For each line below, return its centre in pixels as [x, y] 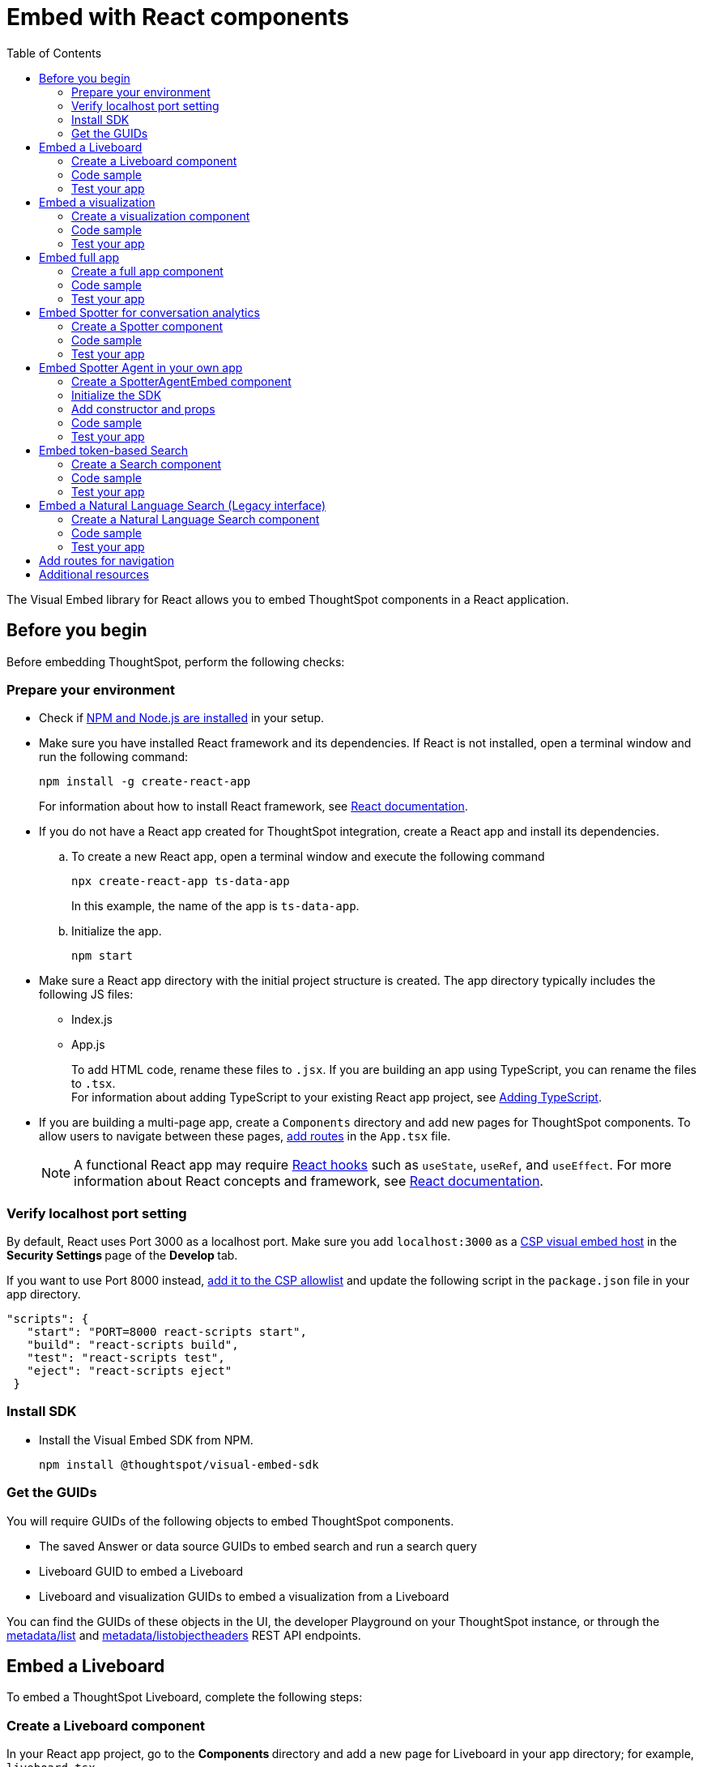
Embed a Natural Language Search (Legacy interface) [183, 505]
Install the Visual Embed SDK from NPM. [146, 1440]
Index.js [92, 1020]
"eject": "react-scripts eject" [130, 1371]
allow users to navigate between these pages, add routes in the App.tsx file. [245, 1136]
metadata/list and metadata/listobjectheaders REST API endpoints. [184, 1635]
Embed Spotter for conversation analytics [149, 312]
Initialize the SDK [117, 395]
